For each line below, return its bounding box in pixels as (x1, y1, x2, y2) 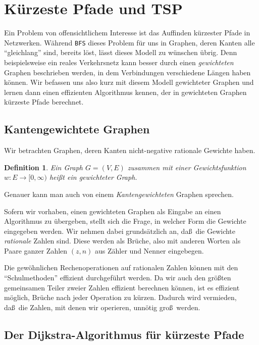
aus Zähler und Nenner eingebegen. (95, 245, 204, 256)
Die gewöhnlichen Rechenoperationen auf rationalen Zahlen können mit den (4, 262, 238, 273)
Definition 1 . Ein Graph (4, 162, 83, 172)
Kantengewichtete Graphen (4, 121, 150, 137)
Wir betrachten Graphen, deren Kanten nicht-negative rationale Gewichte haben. (4, 145, 255, 156)
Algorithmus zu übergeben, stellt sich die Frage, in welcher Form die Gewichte (4, 216, 246, 226)
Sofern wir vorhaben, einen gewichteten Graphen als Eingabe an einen (4, 206, 221, 216)
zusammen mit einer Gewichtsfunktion (127, 162, 246, 172)
